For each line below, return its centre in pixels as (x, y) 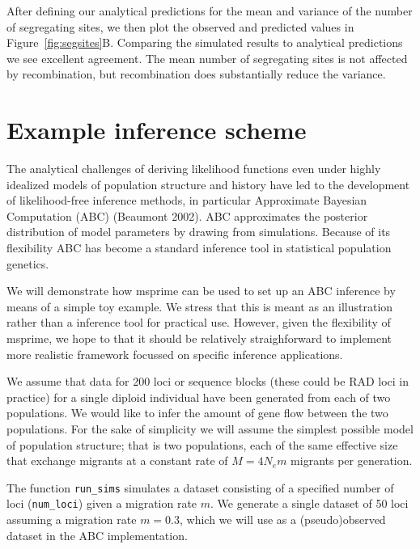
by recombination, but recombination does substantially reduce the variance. (196, 74)
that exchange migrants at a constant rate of (117, 460)
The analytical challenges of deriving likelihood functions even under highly (194, 169)
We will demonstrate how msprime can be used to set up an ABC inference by (201, 291)
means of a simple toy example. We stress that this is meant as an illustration (200, 306)
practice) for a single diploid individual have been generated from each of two (199, 397)
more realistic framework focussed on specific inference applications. (175, 354)
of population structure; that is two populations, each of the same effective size (202, 444)
